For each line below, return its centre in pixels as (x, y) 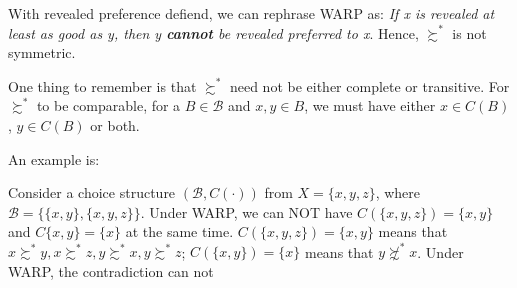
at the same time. (179, 231)
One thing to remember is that (102, 85)
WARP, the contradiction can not (111, 271)
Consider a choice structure (92, 192)
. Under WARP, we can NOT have (246, 211)
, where (398, 192)
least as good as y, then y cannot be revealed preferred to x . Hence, (213, 32)
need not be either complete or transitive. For (369, 85)
